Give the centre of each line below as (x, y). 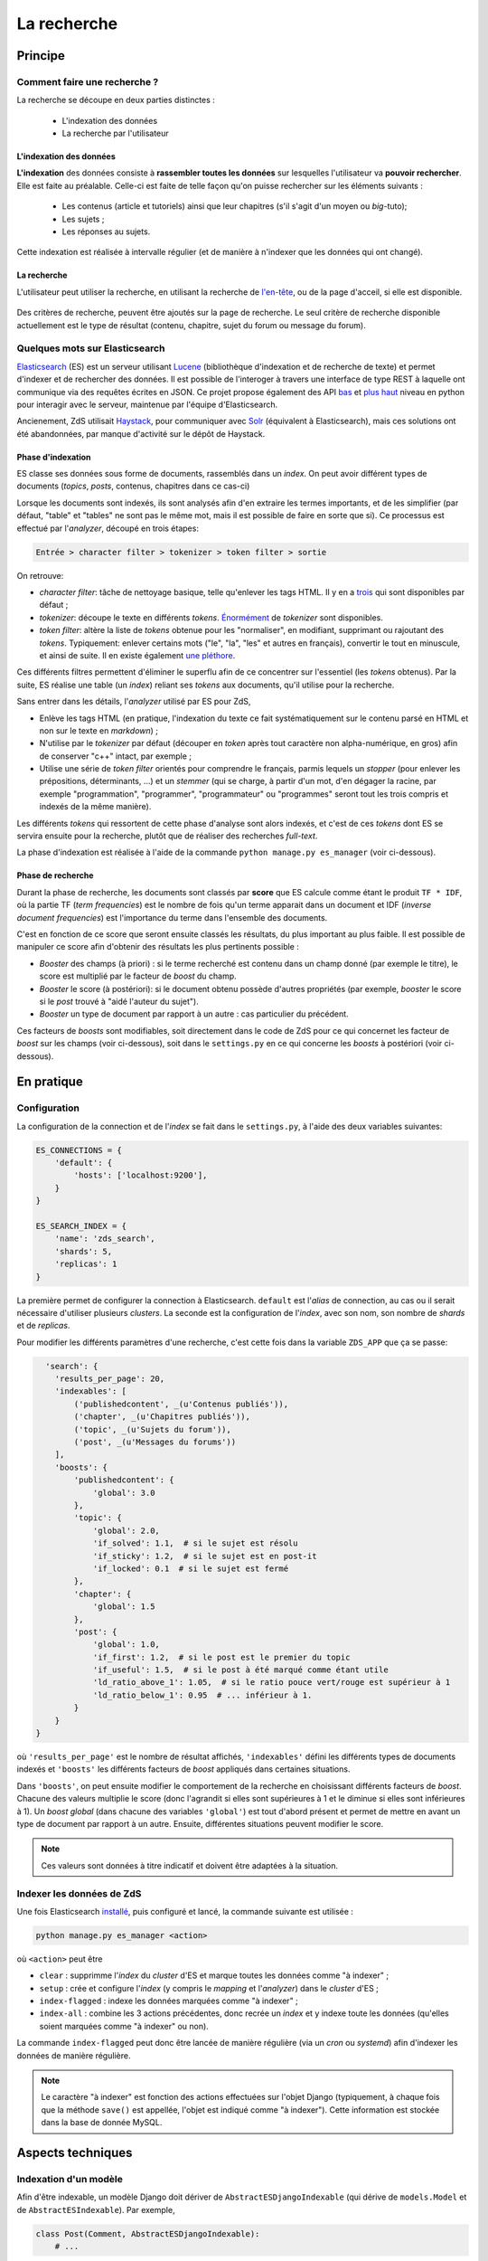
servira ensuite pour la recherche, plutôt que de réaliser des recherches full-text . (167, 836)
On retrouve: (40, 575)
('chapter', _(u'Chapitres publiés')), (162, 1417)
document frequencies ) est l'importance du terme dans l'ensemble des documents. (172, 917)
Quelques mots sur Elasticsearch (91, 348)
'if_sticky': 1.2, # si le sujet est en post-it (205, 1556)
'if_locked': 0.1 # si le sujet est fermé (191, 1568)
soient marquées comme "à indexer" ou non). (124, 2026)
